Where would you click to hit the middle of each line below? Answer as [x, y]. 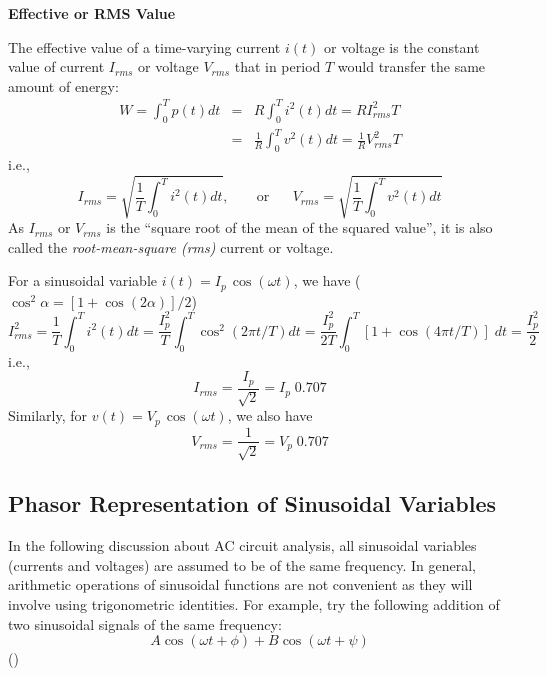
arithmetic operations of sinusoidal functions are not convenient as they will [240, 584]
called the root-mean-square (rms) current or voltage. [171, 246]
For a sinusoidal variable [83, 280]
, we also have [270, 415]
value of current [56, 66]
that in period [277, 66]
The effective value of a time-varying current [144, 46]
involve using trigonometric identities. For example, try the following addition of [254, 603]
